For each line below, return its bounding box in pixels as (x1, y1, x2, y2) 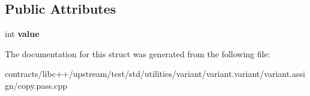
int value (5, 27, 40, 40)
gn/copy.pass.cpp (5, 79, 68, 91)
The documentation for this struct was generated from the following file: (5, 47, 270, 60)
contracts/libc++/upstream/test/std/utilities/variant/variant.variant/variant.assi (5, 67, 305, 80)
